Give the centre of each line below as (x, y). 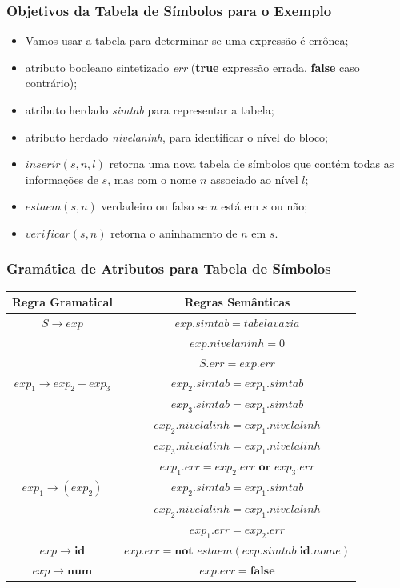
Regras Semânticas (237, 302)
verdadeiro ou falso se (154, 206)
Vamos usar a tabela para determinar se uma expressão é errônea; (187, 40)
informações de (62, 179)
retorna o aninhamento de (174, 232)
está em (240, 206)
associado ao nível (254, 179)
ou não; (289, 206)
